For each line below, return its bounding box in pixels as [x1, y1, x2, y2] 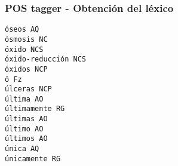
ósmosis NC [5, 35, 48, 44]
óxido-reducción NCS [5, 55, 87, 64]
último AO [5, 124, 44, 133]
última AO [5, 94, 44, 103]
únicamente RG [5, 154, 61, 163]
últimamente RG [5, 104, 65, 113]
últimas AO [5, 115, 48, 124]
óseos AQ [5, 25, 39, 34]
